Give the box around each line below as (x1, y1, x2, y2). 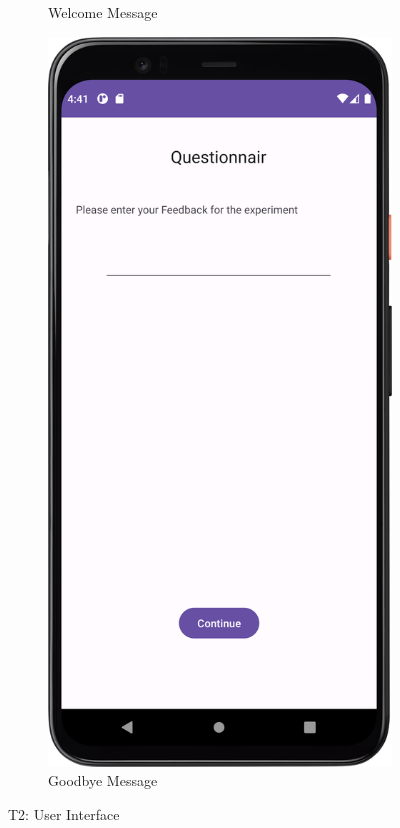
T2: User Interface (8, 803, 120, 824)
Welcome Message (48, 2, 158, 22)
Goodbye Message (48, 770, 158, 791)
